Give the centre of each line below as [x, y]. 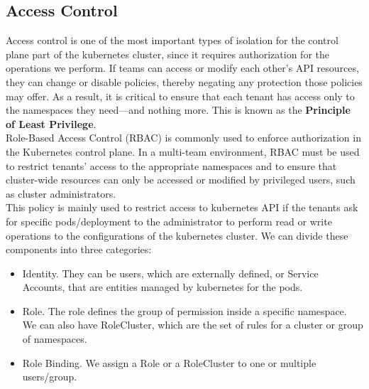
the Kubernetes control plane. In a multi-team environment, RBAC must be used [183, 151]
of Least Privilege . [51, 123]
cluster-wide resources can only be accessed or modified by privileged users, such [181, 180]
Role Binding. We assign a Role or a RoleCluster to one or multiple [169, 362]
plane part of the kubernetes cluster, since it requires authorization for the [167, 54]
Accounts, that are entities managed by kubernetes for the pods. [163, 287]
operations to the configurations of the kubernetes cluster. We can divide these [177, 235]
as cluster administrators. [61, 193]
